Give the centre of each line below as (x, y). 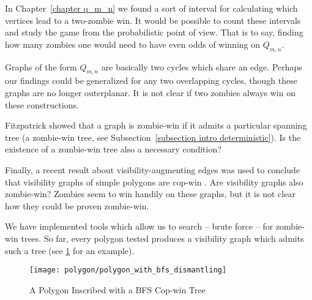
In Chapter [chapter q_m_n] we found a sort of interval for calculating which (151, 8)
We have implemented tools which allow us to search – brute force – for (139, 226)
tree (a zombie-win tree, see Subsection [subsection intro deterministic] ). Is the (153, 137)
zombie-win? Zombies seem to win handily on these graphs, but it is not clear (150, 194)
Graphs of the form (41, 66)
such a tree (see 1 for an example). (70, 250)
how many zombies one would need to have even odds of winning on (133, 44)
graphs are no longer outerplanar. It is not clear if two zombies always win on (150, 92)
